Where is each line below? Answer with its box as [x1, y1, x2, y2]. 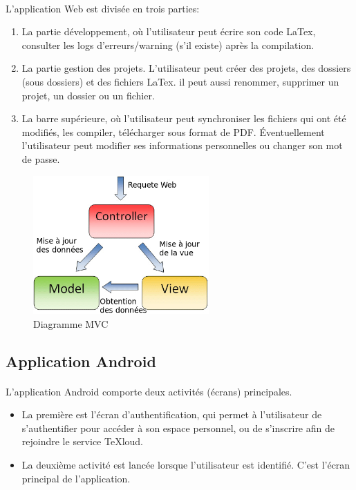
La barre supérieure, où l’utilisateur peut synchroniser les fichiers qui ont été [21, 111, 346, 126]
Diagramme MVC [33, 316, 109, 331]
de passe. [21, 151, 60, 166]
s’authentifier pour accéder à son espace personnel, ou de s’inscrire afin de [21, 420, 335, 435]
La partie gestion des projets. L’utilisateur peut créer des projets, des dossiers [21, 61, 351, 75]
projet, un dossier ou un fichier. [21, 88, 155, 102]
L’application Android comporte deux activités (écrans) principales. [6, 384, 292, 398]
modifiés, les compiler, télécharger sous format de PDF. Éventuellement [21, 124, 325, 139]
